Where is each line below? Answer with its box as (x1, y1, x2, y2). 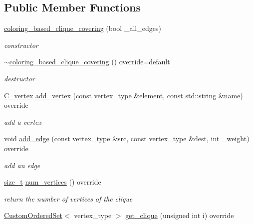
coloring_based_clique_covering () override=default (9, 56, 170, 67)
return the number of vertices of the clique (4, 193, 133, 204)
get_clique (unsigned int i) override (125, 210, 234, 221)
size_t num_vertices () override (4, 177, 101, 187)
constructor (4, 39, 38, 50)
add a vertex (4, 116, 42, 127)
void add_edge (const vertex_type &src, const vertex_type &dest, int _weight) (4, 133, 250, 144)
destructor (4, 73, 35, 83)
